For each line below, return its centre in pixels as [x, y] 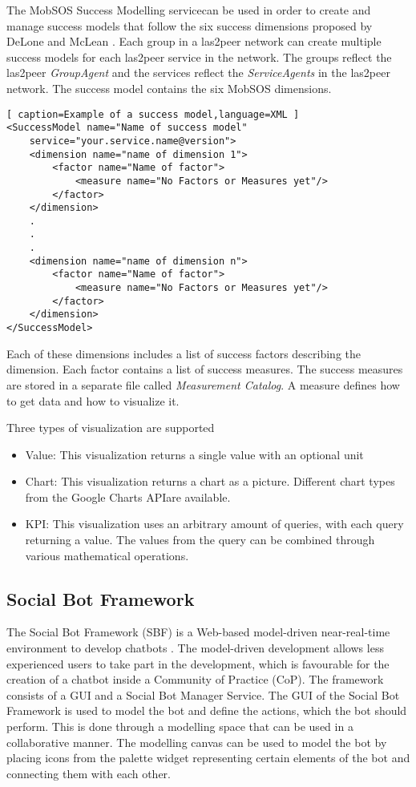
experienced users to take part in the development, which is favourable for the [198, 663]
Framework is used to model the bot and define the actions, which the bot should [207, 710]
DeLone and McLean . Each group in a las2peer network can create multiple [194, 41]
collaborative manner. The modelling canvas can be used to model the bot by [197, 742]
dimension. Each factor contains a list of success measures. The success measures [205, 369]
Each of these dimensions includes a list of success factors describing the [184, 353]
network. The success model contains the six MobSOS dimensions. [169, 88]
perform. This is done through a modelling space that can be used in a [180, 726]
